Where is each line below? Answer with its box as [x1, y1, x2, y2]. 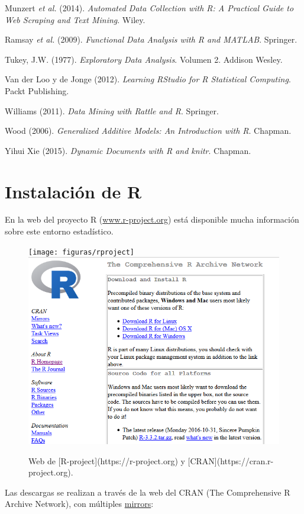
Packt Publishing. [5, 84, 69, 97]
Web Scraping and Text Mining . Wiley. [5, 13, 145, 25]
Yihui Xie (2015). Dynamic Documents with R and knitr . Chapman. [5, 144, 251, 156]
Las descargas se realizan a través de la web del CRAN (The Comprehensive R [5, 486, 290, 498]
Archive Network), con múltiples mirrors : [5, 497, 154, 510]
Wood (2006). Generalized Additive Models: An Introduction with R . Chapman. [5, 124, 292, 137]
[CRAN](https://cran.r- [187, 454, 274, 467]
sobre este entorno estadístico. [5, 225, 114, 237]
